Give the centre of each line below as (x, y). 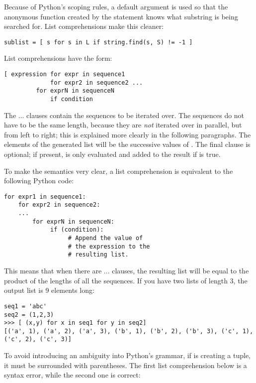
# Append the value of (105, 238)
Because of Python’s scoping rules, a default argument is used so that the (116, 6)
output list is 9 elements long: (49, 290)
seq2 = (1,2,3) (29, 315)
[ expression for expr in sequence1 (65, 74)
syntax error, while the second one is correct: (72, 375)
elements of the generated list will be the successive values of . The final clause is (127, 144)
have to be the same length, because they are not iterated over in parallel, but (123, 125)
